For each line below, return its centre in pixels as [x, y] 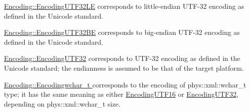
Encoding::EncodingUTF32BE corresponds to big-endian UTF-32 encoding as [122, 32]
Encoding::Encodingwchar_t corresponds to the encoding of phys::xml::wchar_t [125, 84]
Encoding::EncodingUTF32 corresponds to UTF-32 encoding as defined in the [122, 58]
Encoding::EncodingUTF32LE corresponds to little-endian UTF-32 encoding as [124, 6]
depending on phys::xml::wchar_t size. [62, 103]
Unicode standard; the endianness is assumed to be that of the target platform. [124, 68]
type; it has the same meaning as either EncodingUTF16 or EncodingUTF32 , [121, 94]
